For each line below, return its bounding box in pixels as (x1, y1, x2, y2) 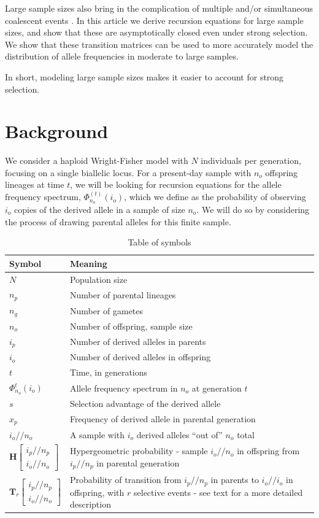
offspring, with (69, 485, 125, 498)
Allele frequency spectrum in (69, 381, 178, 394)
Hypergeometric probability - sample (69, 444, 208, 457)
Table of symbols (128, 236, 191, 249)
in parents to (210, 473, 259, 486)
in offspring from (237, 444, 300, 457)
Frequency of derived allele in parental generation (69, 412, 256, 425)
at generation (191, 381, 242, 394)
